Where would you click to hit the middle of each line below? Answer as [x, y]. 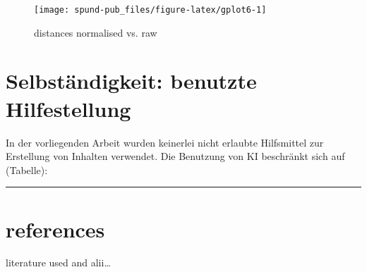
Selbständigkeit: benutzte [131, 81]
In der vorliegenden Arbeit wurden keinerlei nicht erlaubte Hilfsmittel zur [165, 142]
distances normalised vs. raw [96, 32]
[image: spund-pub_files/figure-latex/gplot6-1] [150, 10]
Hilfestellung [68, 108]
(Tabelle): [27, 169]
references [55, 229]
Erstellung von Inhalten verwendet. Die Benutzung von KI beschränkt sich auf [175, 156]
